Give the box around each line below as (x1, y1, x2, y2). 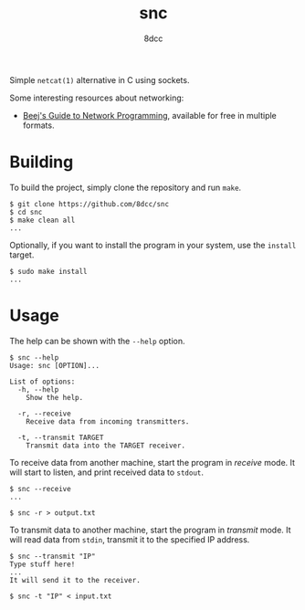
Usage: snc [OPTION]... (9, 361, 100, 370)
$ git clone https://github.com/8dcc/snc (9, 199, 170, 208)
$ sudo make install (9, 267, 89, 276)
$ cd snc (9, 207, 43, 216)
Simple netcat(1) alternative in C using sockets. (9, 74, 190, 85)
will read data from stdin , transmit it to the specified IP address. (9, 533, 250, 545)
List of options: (9, 377, 76, 386)
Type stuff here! (9, 560, 76, 569)
